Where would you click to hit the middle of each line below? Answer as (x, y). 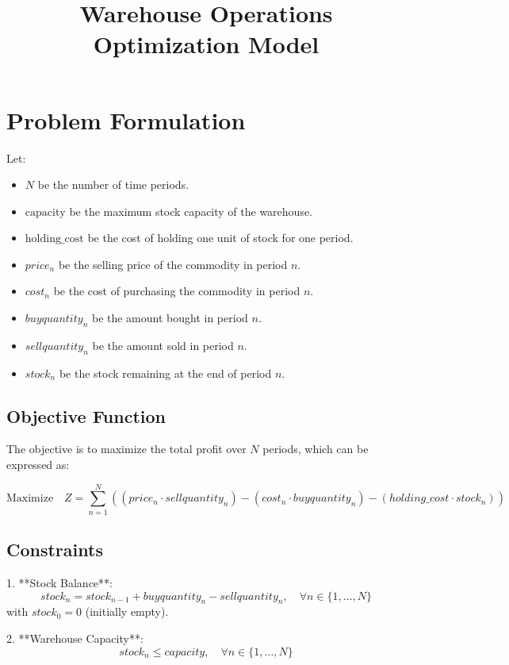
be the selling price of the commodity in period (173, 264)
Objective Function (86, 415)
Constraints (55, 550)
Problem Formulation (126, 119)
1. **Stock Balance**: (59, 582)
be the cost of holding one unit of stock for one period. (220, 238)
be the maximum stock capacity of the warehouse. (191, 211)
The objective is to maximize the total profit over (126, 449)
